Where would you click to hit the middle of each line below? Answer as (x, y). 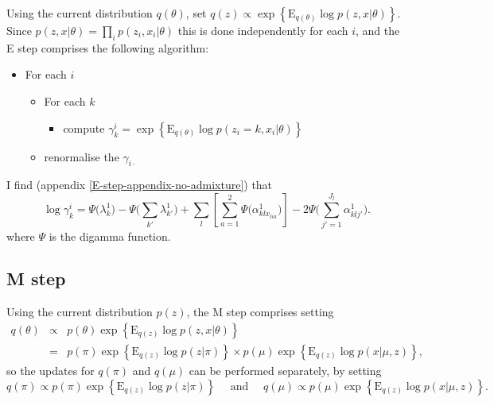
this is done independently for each (263, 30)
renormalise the (82, 156)
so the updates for (51, 370)
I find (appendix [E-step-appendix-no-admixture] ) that (140, 185)
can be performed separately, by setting (285, 370)
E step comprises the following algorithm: (108, 47)
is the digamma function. (110, 236)
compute (84, 128)
